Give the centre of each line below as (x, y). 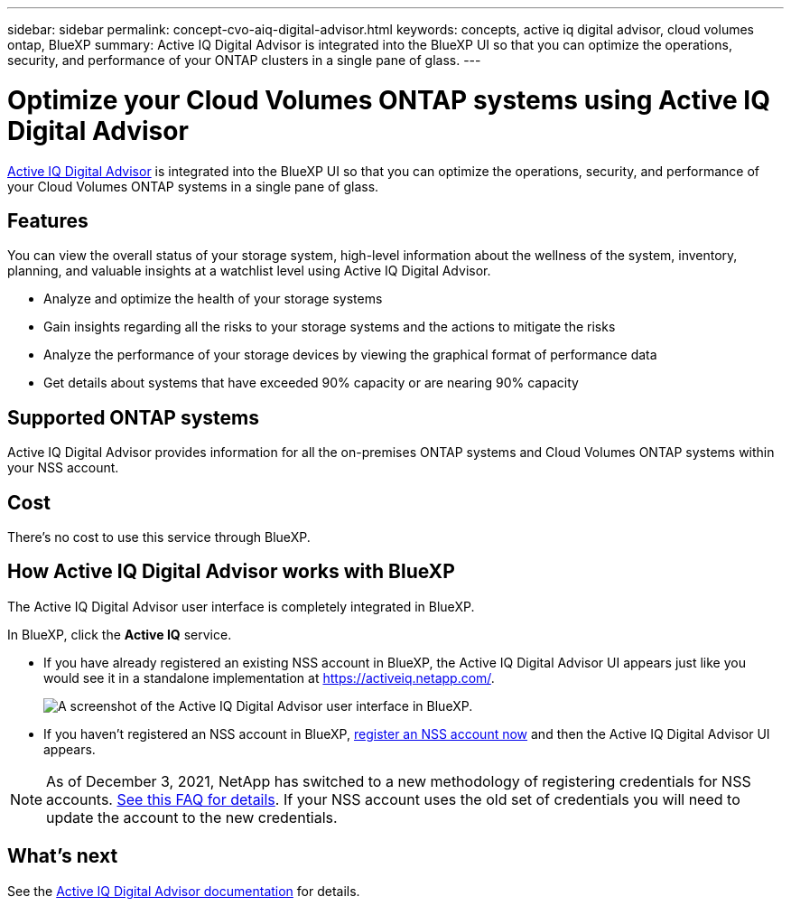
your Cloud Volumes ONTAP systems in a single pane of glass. (193, 186)
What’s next (63, 856)
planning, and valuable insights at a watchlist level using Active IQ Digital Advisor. (249, 271)
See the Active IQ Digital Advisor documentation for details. (184, 891)
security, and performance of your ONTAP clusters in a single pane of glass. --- (244, 60)
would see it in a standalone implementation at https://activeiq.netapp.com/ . (269, 677)
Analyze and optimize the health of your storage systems (213, 299)
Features (48, 220)
